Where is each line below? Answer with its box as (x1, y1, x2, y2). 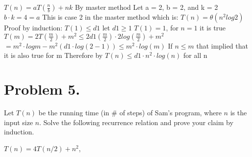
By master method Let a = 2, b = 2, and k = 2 (75, 2, 218, 12)
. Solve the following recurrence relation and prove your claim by (39, 117, 233, 127)
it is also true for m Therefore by (4, 50, 103, 60)
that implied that (196, 40, 248, 51)
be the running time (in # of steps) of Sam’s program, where (38, 107, 222, 117)
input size (4, 117, 33, 127)
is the (230, 107, 247, 117)
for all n (183, 50, 207, 60)
